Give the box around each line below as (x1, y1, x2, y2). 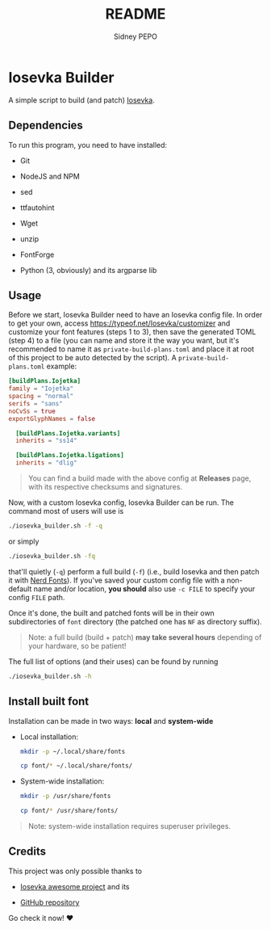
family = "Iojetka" (8, 385, 74, 393)
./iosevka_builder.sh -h (8, 672, 92, 680)
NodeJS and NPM (19, 171, 81, 181)
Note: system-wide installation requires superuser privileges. (27, 822, 231, 830)
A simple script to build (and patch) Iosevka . (8, 95, 155, 105)
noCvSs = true (8, 407, 56, 415)
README (105, 5, 166, 23)
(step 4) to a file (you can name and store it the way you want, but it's (8, 336, 240, 346)
